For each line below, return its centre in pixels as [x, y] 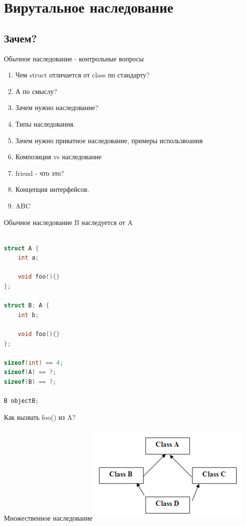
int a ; [28, 258]
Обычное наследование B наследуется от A [68, 222]
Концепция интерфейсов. [52, 189]
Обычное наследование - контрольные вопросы [74, 58]
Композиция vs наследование [58, 157]
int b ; [28, 315]
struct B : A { [27, 306]
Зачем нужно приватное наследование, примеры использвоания [109, 140]
